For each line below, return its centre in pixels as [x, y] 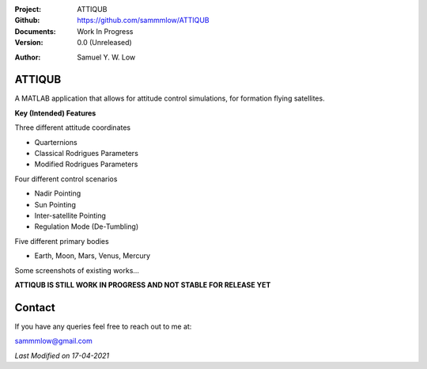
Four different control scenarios [66, 179]
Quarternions [56, 142]
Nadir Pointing [58, 193]
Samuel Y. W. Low [106, 57]
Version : [29, 43]
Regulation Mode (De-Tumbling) [87, 226]
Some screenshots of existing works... [77, 270]
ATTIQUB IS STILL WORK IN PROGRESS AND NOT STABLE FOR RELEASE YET [143, 284]
